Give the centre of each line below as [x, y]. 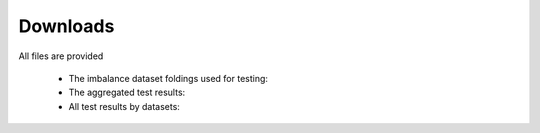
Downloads [66, 26]
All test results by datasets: [124, 106]
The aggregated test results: [127, 92]
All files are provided [61, 56]
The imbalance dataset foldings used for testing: [168, 78]
